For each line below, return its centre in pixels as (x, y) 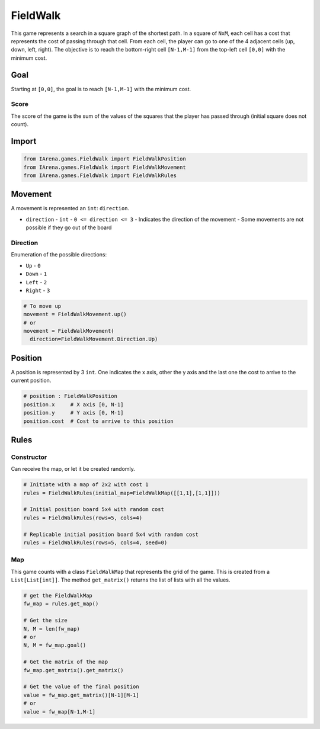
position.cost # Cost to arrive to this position (99, 421)
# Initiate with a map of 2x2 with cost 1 (86, 485)
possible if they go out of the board (69, 227)
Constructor (29, 457)
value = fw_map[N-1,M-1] (60, 712)
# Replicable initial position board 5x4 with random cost (111, 534)
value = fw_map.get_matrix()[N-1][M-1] (81, 695)
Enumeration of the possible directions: (59, 255)
